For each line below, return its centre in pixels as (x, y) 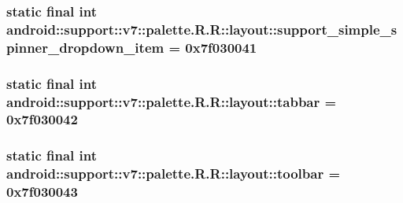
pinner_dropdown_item (85, 47)
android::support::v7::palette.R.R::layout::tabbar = (172, 101)
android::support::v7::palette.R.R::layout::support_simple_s (202, 29)
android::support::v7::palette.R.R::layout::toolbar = (174, 173)
